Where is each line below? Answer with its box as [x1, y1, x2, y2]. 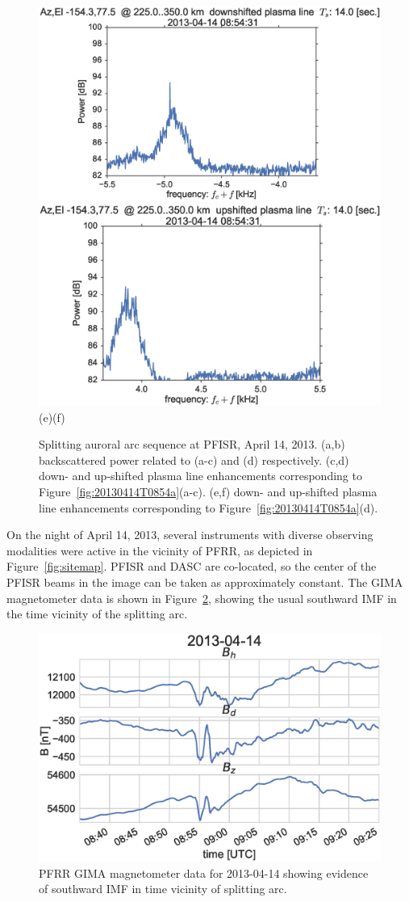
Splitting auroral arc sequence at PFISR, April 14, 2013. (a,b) [39, 436, 345, 453]
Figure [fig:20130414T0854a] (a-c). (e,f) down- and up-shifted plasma [39, 483, 378, 499]
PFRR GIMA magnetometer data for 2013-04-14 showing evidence [39, 864, 369, 881]
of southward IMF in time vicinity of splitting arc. [39, 880, 287, 897]
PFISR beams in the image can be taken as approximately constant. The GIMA [6, 573, 403, 590]
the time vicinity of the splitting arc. [6, 605, 188, 622]
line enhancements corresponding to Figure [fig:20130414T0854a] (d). [39, 499, 378, 516]
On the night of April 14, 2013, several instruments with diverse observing [6, 526, 374, 543]
